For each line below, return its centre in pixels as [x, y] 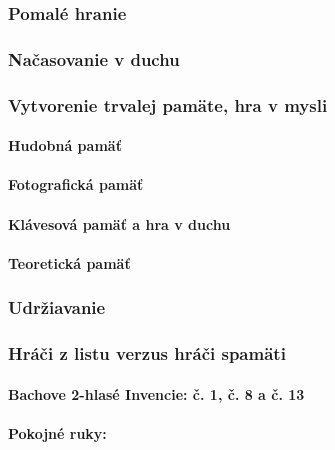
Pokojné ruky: [57, 432]
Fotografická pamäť [76, 184]
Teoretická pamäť [69, 262]
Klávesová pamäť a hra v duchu [119, 223]
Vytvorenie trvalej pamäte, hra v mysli [168, 104]
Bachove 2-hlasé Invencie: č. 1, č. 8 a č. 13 [156, 393]
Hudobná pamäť [65, 145]
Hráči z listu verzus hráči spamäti [147, 353]
